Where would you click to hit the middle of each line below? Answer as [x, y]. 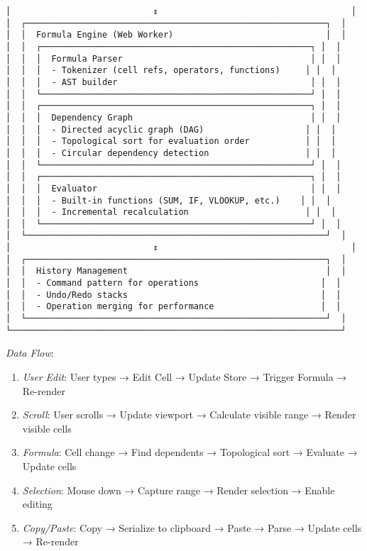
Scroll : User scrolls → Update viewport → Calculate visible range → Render [189, 414]
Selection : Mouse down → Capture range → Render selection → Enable [179, 490]
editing [37, 504]
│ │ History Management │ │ [176, 271]
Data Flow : [30, 353]
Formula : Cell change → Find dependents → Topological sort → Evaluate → [190, 452]
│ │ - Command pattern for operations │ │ [174, 283]
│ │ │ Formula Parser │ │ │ [174, 59]
